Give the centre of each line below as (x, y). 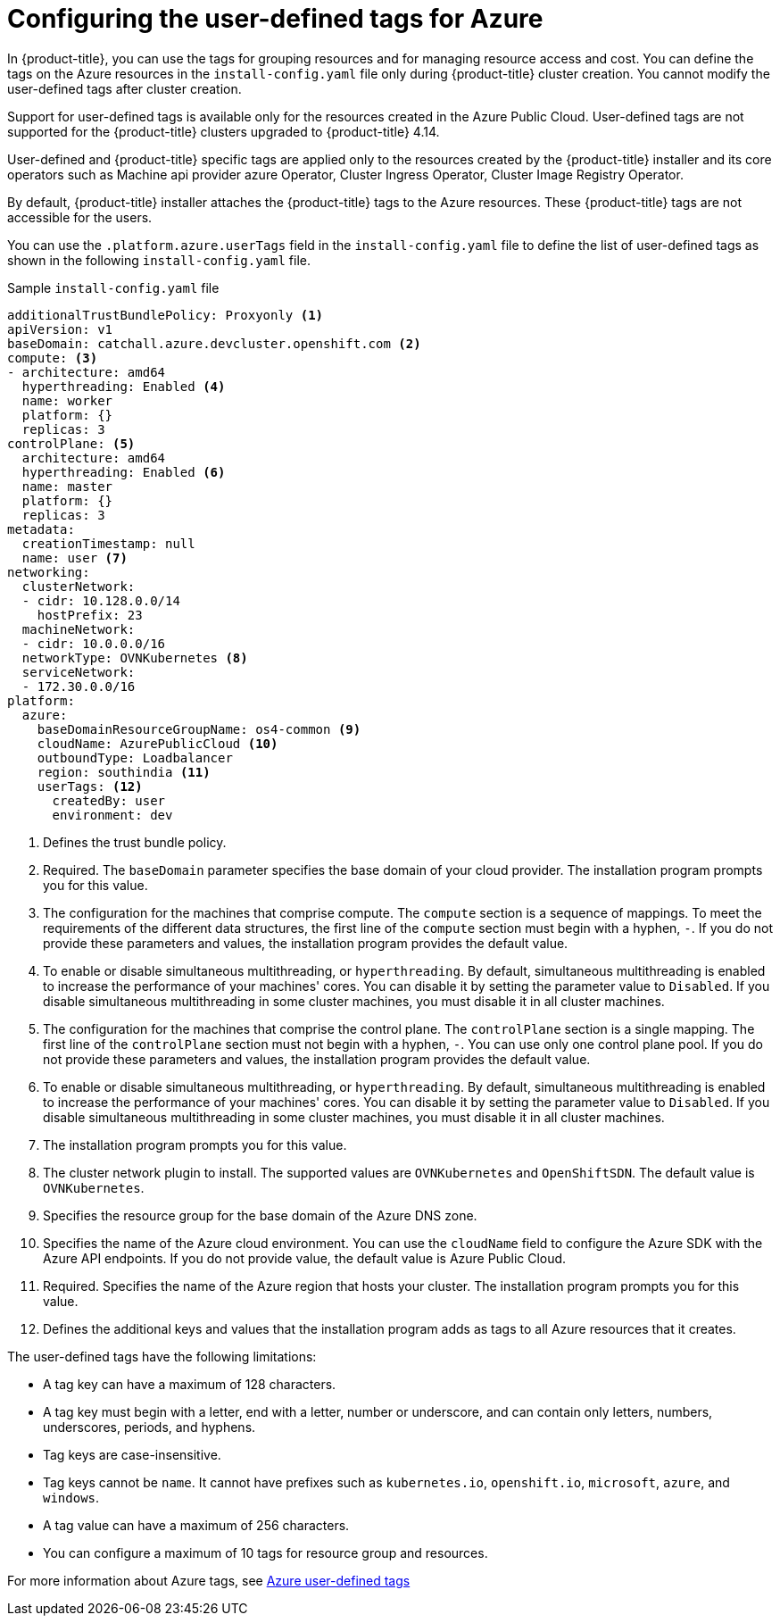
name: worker (67, 400)
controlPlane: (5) (71, 443)
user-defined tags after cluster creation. (124, 88)
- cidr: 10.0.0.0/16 (94, 643)
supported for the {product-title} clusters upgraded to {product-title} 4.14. (224, 131)
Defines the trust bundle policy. (135, 842)
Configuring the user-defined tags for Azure (275, 19)
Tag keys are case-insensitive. (132, 1454)
